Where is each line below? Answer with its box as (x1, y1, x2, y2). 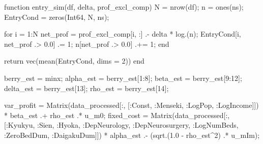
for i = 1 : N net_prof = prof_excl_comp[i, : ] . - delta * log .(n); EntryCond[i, (4, 28, 241, 39)
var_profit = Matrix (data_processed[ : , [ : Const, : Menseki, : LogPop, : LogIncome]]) (4, 100, 259, 110)
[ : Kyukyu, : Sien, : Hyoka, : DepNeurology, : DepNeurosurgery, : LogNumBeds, (4, 120, 239, 130)
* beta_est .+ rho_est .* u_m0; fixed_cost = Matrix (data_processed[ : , (4, 109, 230, 120)
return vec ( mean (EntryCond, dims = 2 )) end (4, 55, 144, 66)
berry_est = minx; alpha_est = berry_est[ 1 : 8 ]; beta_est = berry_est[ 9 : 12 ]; (4, 72, 242, 83)
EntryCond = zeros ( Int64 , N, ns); (4, 11, 109, 22)
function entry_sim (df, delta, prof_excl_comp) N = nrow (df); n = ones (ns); (4, 2, 244, 12)
